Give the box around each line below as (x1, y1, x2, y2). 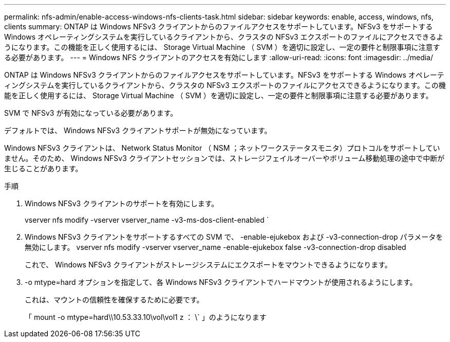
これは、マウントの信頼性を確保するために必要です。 (25, 295, 204, 304)
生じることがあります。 (4, 164, 83, 173)
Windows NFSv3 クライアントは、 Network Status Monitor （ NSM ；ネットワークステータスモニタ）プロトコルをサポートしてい (4, 143, 440, 152)
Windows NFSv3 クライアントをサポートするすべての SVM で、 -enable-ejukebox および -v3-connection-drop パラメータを (25, 232, 443, 241)
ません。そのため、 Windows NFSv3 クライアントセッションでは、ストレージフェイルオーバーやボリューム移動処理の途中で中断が (4, 154, 445, 163)
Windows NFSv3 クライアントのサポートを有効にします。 (25, 199, 219, 208)
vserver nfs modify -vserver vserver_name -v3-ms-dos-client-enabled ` (25, 215, 269, 224)
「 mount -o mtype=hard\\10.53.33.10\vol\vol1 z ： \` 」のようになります (25, 313, 267, 321)
